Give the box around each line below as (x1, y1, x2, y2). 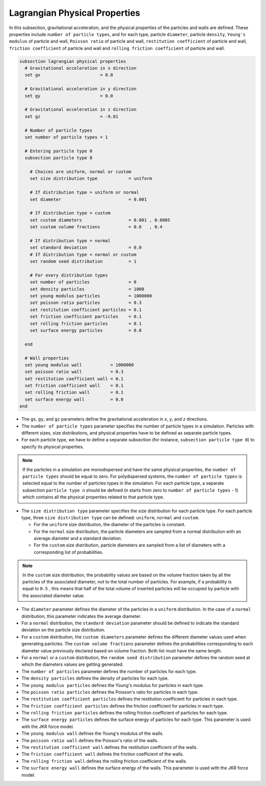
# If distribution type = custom (30, 210, 111, 216)
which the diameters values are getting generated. (21, 661, 124, 668)
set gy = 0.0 (25, 93, 113, 99)
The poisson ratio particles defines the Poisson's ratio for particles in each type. (21, 689, 199, 695)
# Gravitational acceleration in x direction (25, 66, 136, 71)
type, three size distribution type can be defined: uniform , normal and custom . (21, 514, 199, 520)
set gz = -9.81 (25, 113, 118, 119)
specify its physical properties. (21, 444, 84, 450)
